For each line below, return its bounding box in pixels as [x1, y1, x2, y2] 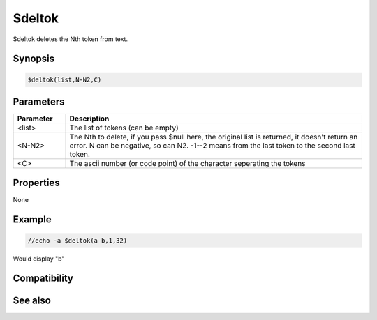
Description [69, 114, 110, 123]
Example [13, 213, 52, 226]
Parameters [13, 96, 65, 107]
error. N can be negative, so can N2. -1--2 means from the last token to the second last [69, 141, 355, 151]
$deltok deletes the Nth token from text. [13, 35, 128, 43]
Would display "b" [13, 254, 65, 263]
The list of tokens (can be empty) [69, 123, 179, 132]
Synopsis [13, 53, 55, 65]
